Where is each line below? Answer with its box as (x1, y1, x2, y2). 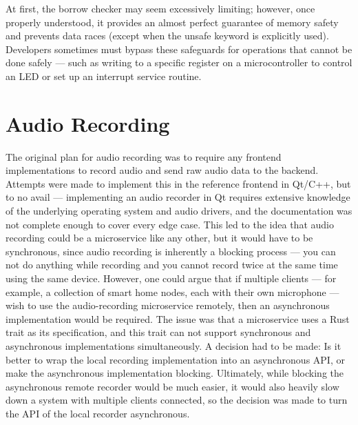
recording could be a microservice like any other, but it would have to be (6, 230, 313, 245)
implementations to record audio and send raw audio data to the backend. (6, 163, 319, 177)
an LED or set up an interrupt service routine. (6, 68, 202, 83)
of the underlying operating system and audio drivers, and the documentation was (6, 204, 352, 218)
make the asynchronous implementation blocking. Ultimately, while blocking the (6, 366, 344, 380)
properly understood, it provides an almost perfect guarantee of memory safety (6, 14, 339, 29)
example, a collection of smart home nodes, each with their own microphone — (6, 284, 339, 299)
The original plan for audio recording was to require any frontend (6, 149, 282, 164)
